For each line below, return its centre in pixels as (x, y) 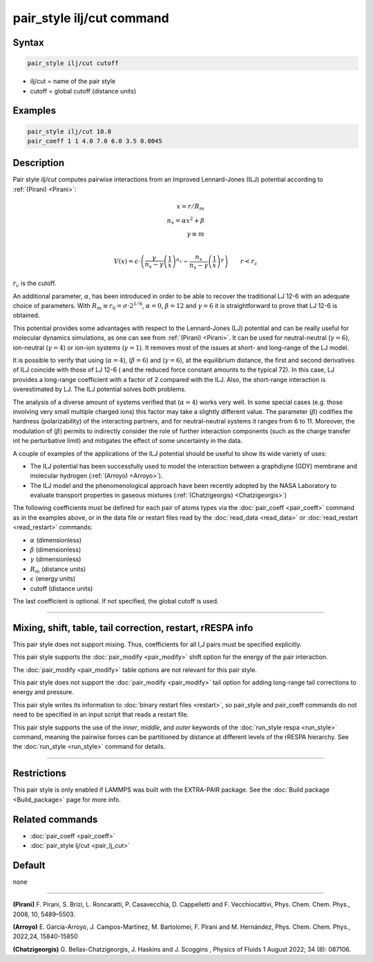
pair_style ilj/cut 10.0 (69, 131)
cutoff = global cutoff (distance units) (83, 91)
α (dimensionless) (56, 540)
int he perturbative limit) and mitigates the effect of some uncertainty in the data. (128, 441)
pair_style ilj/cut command (91, 18)
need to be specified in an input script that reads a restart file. (101, 715)
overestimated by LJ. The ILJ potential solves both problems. (99, 389)
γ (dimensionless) (56, 559)
